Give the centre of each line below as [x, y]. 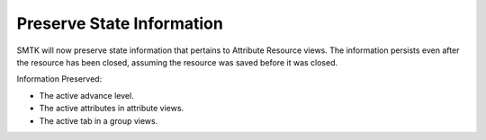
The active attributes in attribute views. [112, 109]
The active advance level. [86, 95]
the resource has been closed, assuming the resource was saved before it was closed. [177, 62]
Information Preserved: [59, 79]
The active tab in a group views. [99, 120]
